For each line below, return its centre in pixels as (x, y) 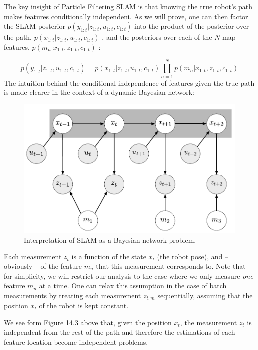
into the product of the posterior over (192, 26)
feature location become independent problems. (76, 342)
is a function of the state (109, 256)
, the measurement (208, 322)
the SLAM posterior (35, 26)
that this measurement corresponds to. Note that (171, 266)
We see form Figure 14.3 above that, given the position (88, 322)
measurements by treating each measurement (73, 295)
